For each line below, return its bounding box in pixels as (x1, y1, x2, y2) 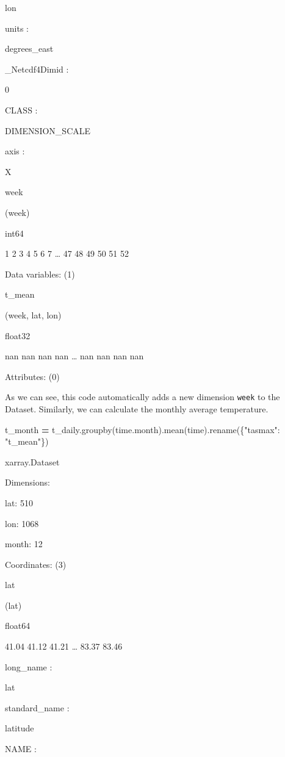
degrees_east (5, 42, 54, 55)
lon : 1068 (5, 517, 39, 529)
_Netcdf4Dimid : (5, 62, 69, 75)
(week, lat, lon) (5, 308, 62, 321)
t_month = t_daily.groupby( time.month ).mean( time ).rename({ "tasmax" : (5, 423, 280, 436)
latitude (5, 722, 34, 734)
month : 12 (5, 537, 43, 550)
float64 (5, 619, 31, 632)
